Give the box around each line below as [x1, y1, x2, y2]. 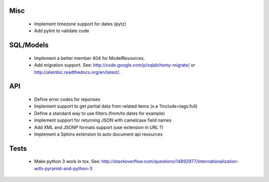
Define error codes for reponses [34, 96, 101, 102]
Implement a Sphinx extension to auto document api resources [34, 131, 163, 137]
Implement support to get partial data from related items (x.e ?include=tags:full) [34, 103, 198, 109]
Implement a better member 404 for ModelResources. [34, 55, 145, 61]
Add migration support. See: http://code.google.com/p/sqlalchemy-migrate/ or [34, 62, 195, 68]
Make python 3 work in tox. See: [34, 159, 101, 165]
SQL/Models [9, 41, 49, 49]
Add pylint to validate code [34, 28, 89, 34]
